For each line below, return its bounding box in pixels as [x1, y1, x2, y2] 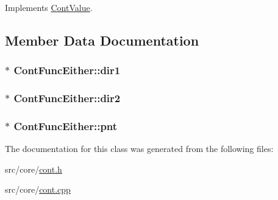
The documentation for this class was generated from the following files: [5, 142, 274, 155]
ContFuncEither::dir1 [13, 63, 121, 78]
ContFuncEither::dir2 [13, 91, 121, 106]
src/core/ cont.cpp [5, 183, 71, 196]
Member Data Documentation [5, 30, 199, 49]
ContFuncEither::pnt [13, 118, 118, 133]
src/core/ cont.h [5, 162, 62, 175]
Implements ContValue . [5, 1, 93, 13]
